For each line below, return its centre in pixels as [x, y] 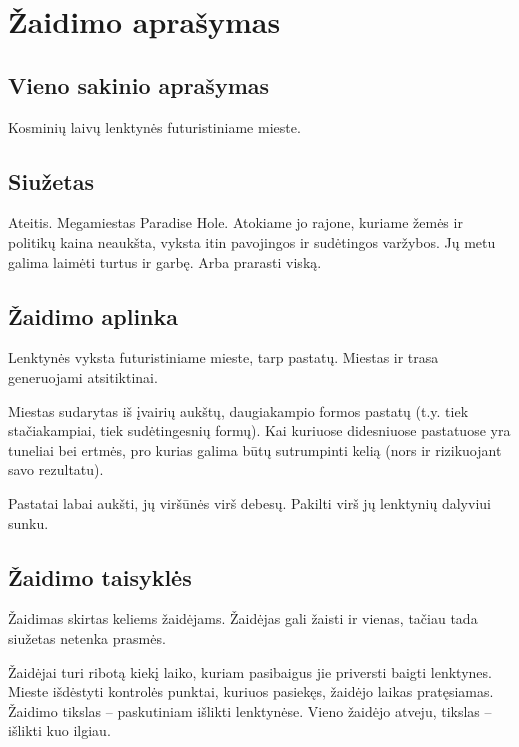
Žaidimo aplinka [93, 315]
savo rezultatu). [56, 469]
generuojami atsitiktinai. [83, 376]
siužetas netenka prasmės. [87, 637]
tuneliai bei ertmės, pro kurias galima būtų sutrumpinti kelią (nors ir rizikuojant [255, 449]
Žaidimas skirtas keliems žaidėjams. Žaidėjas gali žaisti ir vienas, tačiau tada [243, 618]
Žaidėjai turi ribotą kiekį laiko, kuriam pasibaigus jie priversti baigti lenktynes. [250, 671]
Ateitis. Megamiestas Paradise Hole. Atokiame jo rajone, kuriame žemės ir [235, 222]
